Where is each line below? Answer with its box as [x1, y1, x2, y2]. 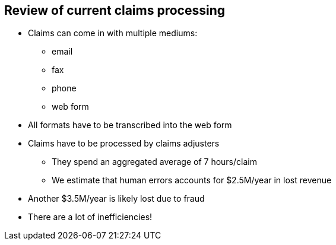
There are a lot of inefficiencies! [28, 212, 153, 222]
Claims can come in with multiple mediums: [28, 28, 198, 39]
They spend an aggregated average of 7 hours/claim [52, 157, 257, 167]
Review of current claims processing [4, 3, 226, 18]
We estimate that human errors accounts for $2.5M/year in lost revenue [52, 175, 332, 186]
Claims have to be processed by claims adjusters [28, 138, 220, 149]
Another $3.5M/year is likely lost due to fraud [28, 193, 205, 204]
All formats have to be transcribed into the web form [28, 120, 232, 131]
